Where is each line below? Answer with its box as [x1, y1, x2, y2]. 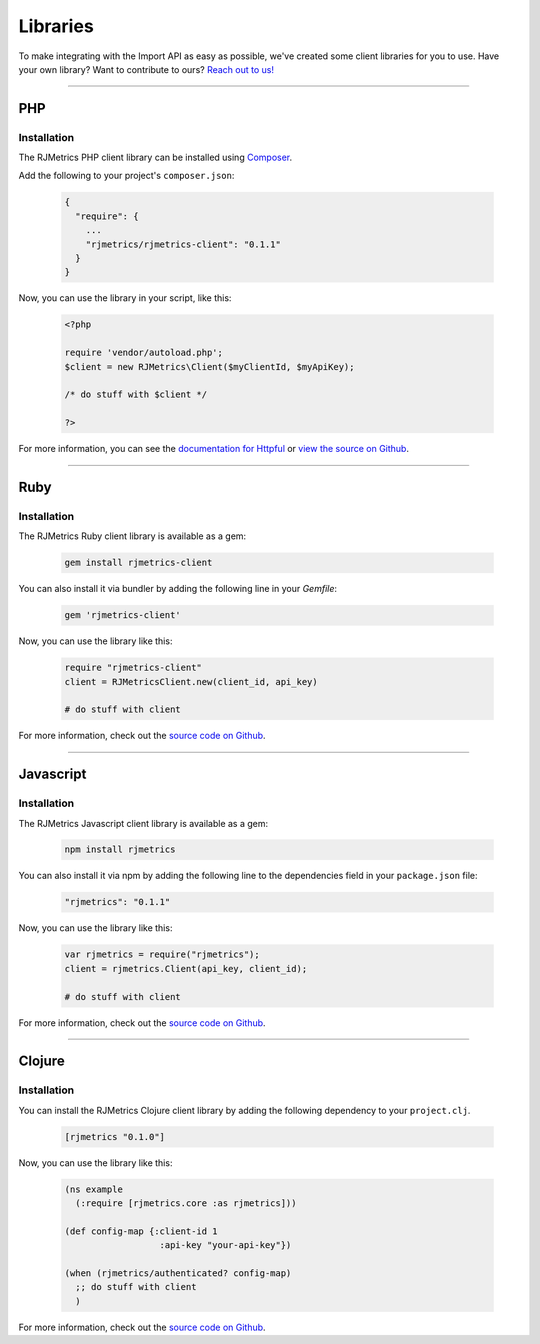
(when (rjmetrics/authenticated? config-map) [64, 1268, 292, 1279]
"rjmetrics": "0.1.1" [64, 896, 171, 908]
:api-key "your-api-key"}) [159, 1240, 292, 1251]
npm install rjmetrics [64, 844, 176, 855]
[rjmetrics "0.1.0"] [64, 1131, 165, 1142]
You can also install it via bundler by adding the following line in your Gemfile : [18, 583, 338, 595]
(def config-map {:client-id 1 [64, 1225, 219, 1237]
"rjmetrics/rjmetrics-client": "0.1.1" [85, 238, 282, 250]
